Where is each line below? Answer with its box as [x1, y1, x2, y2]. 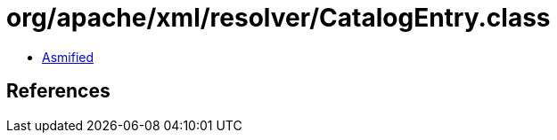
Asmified [42, 49, 94, 65]
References [6, 80, 111, 103]
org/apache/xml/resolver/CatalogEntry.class [6, 3, 551, 33]
